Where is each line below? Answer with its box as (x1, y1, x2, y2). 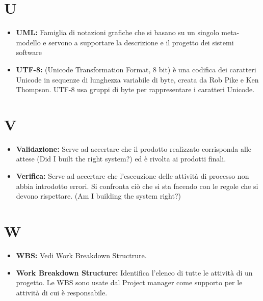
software (16, 47, 42, 58)
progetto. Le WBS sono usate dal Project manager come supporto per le (16, 277, 243, 288)
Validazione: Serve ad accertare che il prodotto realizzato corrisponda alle (16, 143, 251, 154)
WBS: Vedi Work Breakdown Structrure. (16, 250, 147, 260)
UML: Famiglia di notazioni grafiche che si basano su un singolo (16, 27, 219, 38)
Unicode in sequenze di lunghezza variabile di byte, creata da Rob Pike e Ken (16, 74, 259, 85)
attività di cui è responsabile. (16, 287, 108, 297)
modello (16, 37, 41, 47)
